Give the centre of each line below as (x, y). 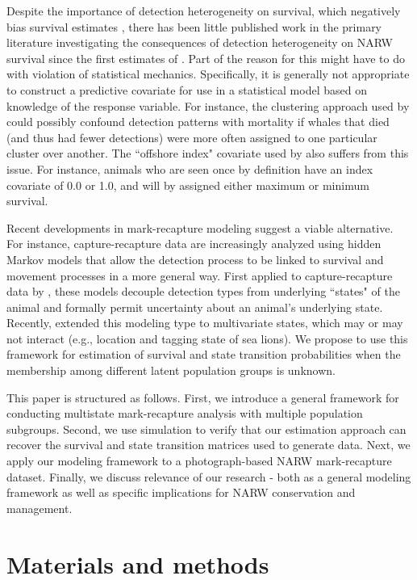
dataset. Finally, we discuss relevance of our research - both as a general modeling (209, 476)
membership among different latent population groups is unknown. (171, 370)
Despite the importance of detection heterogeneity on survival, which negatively (204, 11)
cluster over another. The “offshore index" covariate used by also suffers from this (208, 153)
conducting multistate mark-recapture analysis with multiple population (185, 413)
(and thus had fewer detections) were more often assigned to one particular (192, 137)
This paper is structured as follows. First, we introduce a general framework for (203, 397)
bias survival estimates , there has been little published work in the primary (194, 26)
